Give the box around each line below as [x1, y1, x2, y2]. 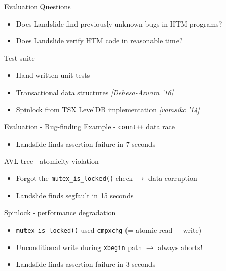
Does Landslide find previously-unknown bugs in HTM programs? [16, 18, 222, 29]
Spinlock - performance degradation [4, 207, 116, 218]
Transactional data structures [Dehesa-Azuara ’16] [16, 86, 174, 97]
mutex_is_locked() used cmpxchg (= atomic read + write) [16, 224, 202, 235]
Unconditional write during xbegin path [16, 241, 142, 252]
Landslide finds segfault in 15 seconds [16, 190, 134, 200]
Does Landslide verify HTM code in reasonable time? [16, 35, 183, 46]
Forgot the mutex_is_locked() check [16, 173, 133, 183]
